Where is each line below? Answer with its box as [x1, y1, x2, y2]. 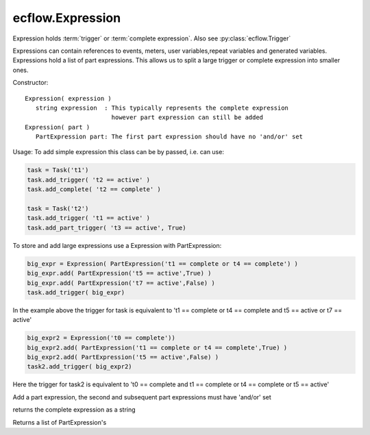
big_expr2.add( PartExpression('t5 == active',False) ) [27, 353, 219, 361]
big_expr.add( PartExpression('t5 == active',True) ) [27, 269, 212, 277]
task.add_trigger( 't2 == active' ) [27, 175, 151, 184]
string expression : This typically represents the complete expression [35, 103, 289, 112]
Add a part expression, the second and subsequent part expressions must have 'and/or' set [12, 393, 272, 401]
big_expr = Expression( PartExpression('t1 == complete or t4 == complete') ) [27, 260, 298, 267]
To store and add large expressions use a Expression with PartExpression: [12, 241, 222, 249]
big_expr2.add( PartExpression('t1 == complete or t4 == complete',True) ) [27, 343, 288, 351]
